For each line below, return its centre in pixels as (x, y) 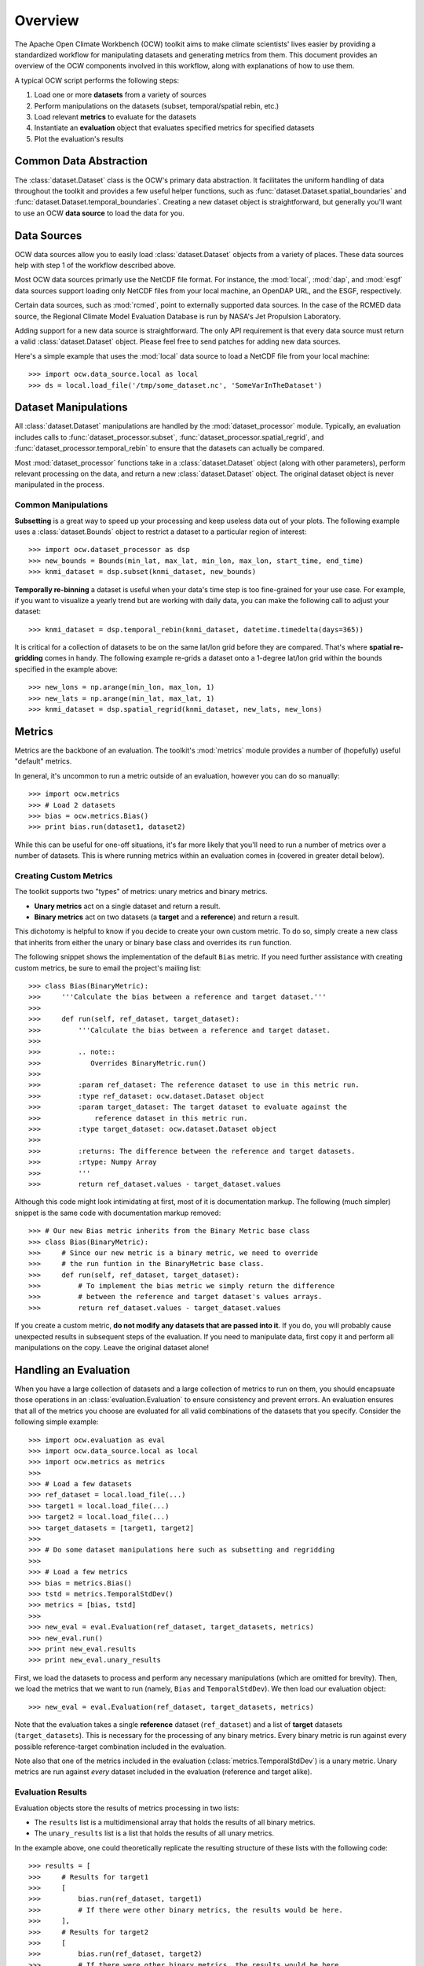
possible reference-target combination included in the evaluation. (121, 1747)
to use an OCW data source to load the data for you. (99, 213)
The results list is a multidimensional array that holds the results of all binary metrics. (175, 1822)
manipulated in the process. (60, 484)
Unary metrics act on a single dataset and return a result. (127, 906)
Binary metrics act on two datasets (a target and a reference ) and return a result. (167, 917)
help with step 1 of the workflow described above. (95, 265)
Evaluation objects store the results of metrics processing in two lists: (127, 1808)
